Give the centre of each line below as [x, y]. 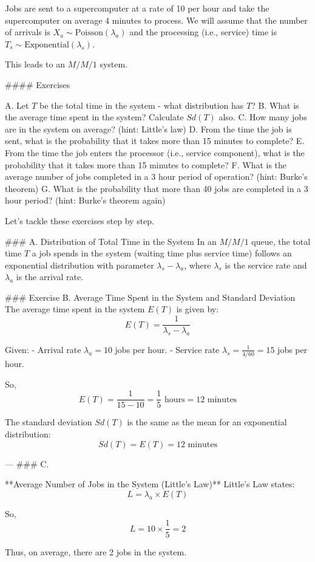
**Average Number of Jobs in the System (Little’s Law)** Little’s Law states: [150, 484]
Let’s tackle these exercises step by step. [80, 220]
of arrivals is [28, 32]
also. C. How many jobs [263, 117]
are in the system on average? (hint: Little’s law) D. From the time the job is [148, 129]
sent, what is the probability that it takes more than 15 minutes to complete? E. [155, 141]
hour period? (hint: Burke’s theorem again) [85, 200]
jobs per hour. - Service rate [167, 349]
